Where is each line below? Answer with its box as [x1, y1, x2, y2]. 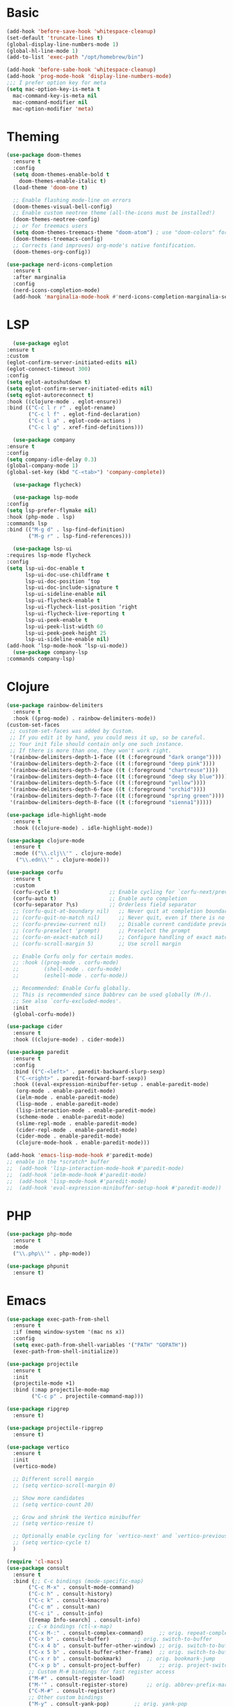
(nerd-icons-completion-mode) [13, 287, 100, 294]
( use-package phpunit [6, 1262, 70, 1270]
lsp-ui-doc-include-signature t [24, 584, 119, 591]
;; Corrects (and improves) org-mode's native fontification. [13, 242, 197, 249]
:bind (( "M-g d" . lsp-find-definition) [6, 526, 126, 533]
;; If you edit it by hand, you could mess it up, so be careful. [9, 734, 207, 741]
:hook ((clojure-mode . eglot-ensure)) [6, 398, 122, 405]
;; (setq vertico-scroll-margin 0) [13, 1481, 116, 1489]
